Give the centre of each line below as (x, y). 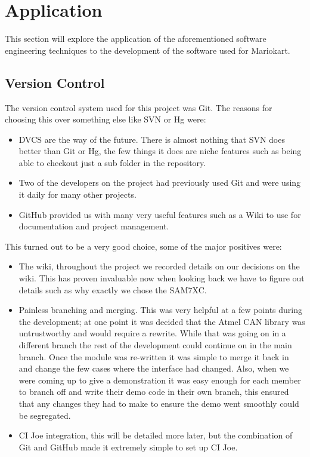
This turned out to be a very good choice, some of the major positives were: (143, 246)
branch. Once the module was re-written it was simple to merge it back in (154, 356)
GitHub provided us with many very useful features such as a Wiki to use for (160, 214)
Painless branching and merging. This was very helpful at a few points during (161, 310)
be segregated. (45, 415)
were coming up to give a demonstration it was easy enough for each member (160, 380)
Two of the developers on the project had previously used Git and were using (160, 183)
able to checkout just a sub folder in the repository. (112, 162)
